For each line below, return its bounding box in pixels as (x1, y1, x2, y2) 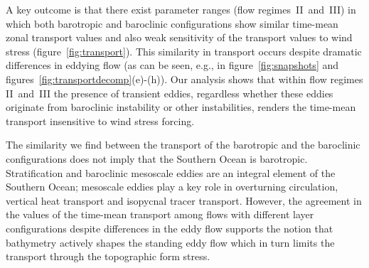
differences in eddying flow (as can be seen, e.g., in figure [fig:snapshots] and (6, 58, 339, 73)
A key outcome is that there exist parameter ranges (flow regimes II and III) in (6, 2, 356, 16)
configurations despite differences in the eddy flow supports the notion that (6, 220, 333, 235)
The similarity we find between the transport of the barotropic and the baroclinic (6, 137, 360, 152)
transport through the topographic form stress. (6, 249, 210, 264)
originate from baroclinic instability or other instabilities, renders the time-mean (6, 100, 356, 114)
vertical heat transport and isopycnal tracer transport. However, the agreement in (6, 193, 362, 208)
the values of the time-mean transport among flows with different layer (6, 207, 314, 222)
